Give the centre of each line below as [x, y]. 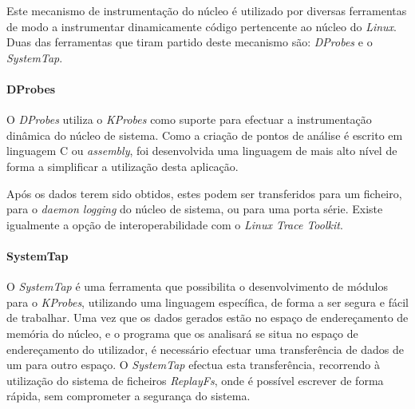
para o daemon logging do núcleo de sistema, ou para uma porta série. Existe [195, 209]
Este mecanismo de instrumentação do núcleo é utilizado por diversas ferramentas [207, 10]
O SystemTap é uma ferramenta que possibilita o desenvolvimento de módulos [198, 286]
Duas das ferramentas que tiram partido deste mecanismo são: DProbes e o [190, 42]
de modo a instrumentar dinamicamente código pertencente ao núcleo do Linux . [202, 26]
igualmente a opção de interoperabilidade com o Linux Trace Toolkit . [175, 224]
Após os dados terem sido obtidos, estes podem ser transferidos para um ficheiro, [204, 193]
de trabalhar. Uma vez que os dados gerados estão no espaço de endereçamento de [207, 318]
